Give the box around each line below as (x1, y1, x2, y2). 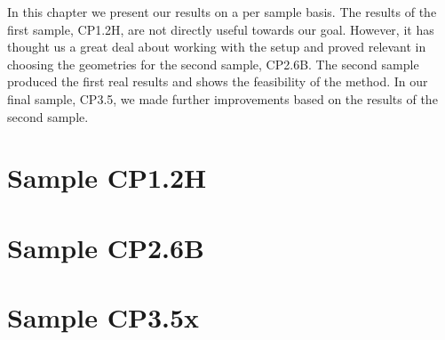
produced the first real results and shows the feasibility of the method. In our (7, 72, 428, 91)
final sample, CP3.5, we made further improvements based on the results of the (7, 89, 438, 108)
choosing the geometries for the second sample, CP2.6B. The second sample (7, 54, 419, 73)
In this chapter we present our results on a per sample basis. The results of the (7, 3, 437, 20)
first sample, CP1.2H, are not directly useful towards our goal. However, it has (7, 20, 434, 38)
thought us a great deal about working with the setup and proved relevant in (7, 37, 426, 56)
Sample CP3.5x (7, 299, 200, 336)
